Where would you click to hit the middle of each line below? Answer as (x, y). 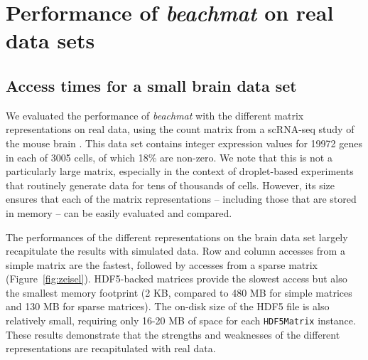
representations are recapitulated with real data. (111, 348)
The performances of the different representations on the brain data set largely (177, 237)
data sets (50, 40)
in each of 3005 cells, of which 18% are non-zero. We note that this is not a (169, 157)
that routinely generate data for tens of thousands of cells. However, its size (170, 185)
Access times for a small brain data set (151, 85)
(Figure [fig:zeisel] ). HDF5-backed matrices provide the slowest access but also (177, 279)
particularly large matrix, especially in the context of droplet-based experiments (180, 171)
